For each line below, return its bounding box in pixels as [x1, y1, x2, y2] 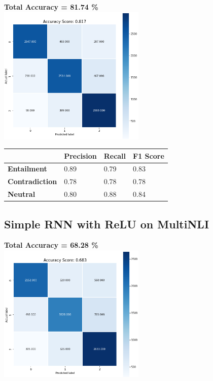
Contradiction [8, 176, 57, 187]
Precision [64, 150, 97, 161]
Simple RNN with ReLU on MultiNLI [4, 216, 209, 231]
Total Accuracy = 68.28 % [4, 240, 98, 250]
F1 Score [133, 150, 164, 161]
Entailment [8, 163, 47, 174]
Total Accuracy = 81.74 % [4, 2, 98, 12]
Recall [103, 150, 126, 161]
